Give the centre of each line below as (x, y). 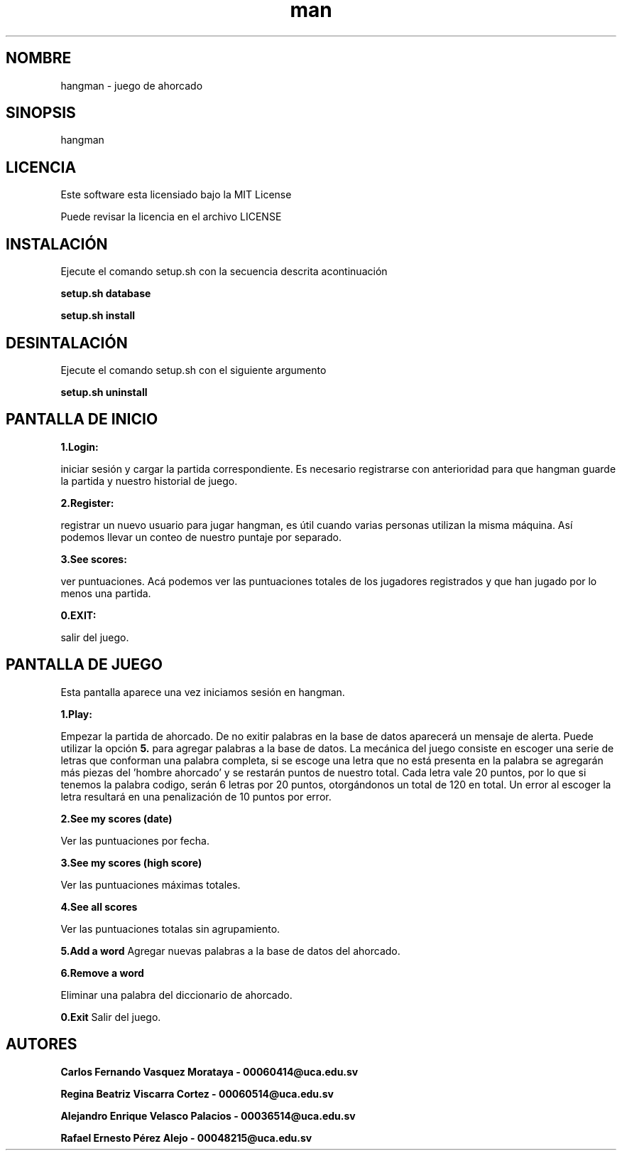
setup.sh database (106, 294)
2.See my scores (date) (116, 818)
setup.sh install (98, 316)
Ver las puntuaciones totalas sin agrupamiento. (170, 928)
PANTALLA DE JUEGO (84, 665)
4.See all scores (99, 906)
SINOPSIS (41, 113)
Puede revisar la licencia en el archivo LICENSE (171, 217)
